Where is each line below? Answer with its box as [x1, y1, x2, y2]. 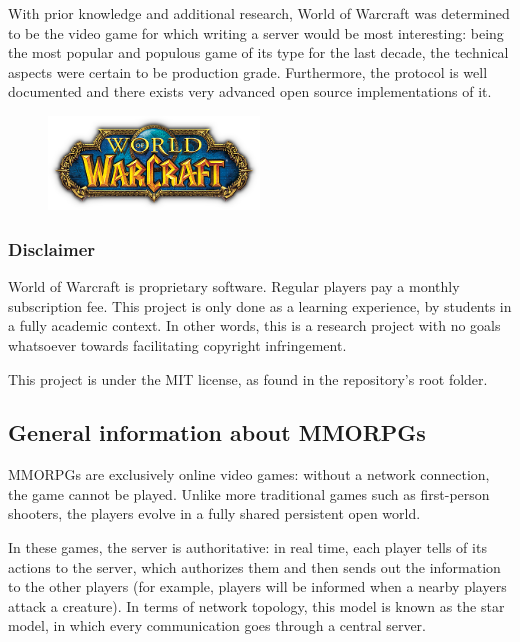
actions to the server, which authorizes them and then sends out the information [8, 556, 501, 577]
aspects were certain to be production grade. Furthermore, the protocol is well [8, 61, 488, 82]
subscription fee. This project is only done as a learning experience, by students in [8, 295, 512, 316]
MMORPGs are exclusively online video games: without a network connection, [8, 464, 490, 485]
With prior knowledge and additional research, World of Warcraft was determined [8, 3, 510, 23]
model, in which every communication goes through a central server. [8, 615, 426, 636]
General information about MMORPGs [8, 417, 426, 448]
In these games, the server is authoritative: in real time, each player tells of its [8, 537, 487, 558]
